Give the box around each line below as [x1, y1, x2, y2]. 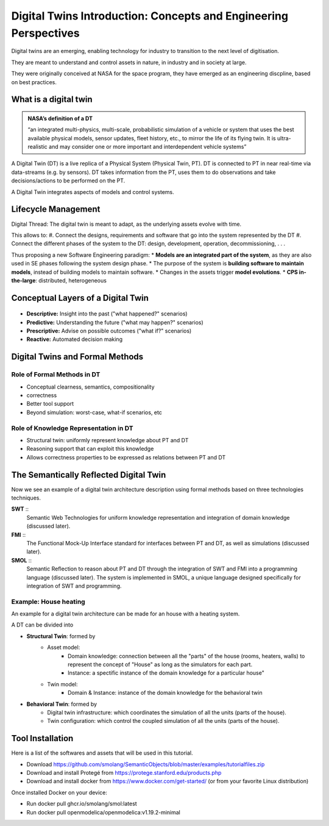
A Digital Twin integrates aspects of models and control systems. [11, 188, 175, 195]
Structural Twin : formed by [26, 632, 96, 640]
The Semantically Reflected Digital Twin [11, 470, 166, 480]
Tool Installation [11, 733, 74, 744]
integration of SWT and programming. [26, 582, 122, 589]
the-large [11, 276, 36, 284]
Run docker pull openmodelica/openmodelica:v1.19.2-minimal [26, 808, 181, 816]
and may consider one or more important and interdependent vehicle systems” [49, 143, 247, 151]
